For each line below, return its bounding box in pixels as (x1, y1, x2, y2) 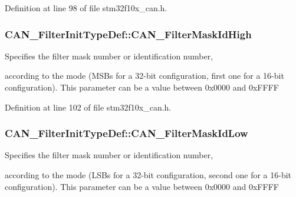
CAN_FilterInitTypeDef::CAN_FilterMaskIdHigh (5, 26, 252, 41)
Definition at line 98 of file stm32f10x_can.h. (5, 2, 167, 14)
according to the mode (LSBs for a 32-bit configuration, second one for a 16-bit (5, 169, 292, 181)
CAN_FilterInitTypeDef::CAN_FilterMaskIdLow (5, 126, 248, 141)
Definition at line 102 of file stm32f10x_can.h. (5, 101, 172, 113)
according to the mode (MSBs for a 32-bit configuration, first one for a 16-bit (5, 69, 284, 82)
